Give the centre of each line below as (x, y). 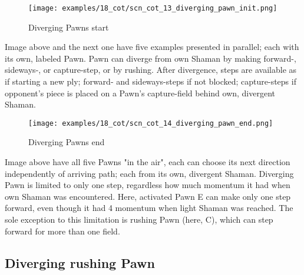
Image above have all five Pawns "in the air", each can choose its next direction (148, 162)
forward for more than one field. (62, 231)
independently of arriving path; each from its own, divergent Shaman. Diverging (149, 173)
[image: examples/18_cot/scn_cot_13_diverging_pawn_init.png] (153, 8)
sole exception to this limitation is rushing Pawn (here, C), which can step (139, 219)
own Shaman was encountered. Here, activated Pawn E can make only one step (148, 196)
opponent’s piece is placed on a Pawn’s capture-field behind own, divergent (140, 93)
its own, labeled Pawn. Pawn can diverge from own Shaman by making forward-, (151, 58)
